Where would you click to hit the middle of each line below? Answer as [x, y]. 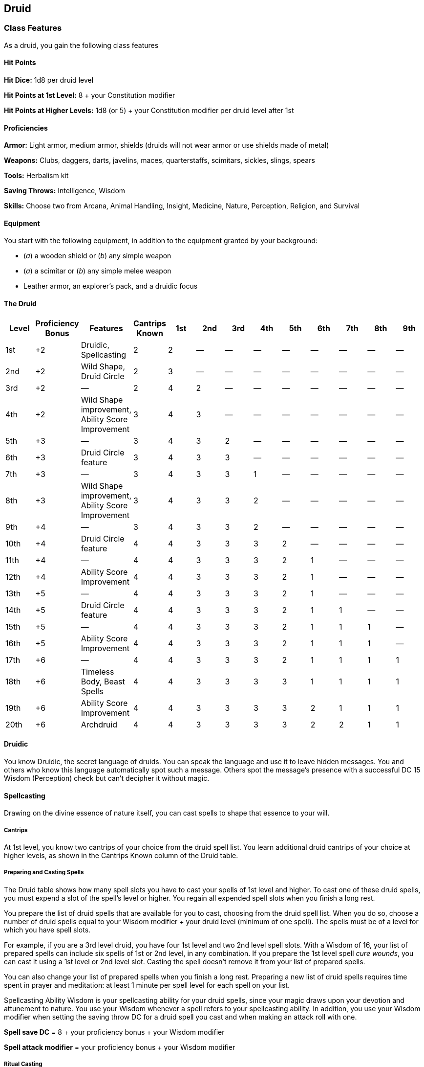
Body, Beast [103, 681]
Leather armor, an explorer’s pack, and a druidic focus [111, 286]
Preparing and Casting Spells [44, 873]
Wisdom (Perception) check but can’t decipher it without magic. [107, 778]
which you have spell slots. [47, 930]
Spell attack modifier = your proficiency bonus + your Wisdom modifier [120, 1047]
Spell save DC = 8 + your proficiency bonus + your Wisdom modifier [114, 1032]
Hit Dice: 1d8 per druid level [49, 80]
